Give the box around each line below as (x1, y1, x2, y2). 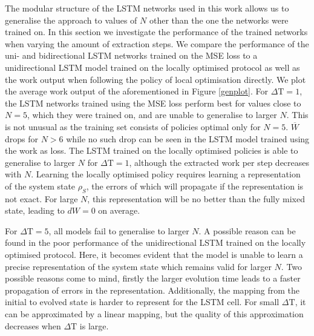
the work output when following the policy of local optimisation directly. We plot (5, 73, 306, 85)
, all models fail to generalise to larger (48, 224, 189, 237)
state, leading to (5, 204, 65, 217)
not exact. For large (5, 192, 78, 205)
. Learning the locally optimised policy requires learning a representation (31, 168, 301, 180)
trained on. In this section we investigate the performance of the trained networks (5, 25, 308, 38)
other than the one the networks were (149, 13, 289, 26)
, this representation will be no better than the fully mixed (87, 192, 305, 205)
